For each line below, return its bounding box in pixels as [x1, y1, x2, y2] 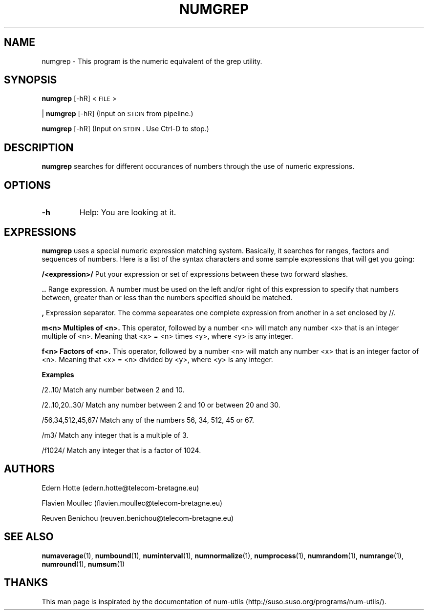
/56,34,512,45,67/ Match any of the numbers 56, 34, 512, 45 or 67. [42, 415, 254, 424]
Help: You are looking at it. [79, 207, 176, 218]
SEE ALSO [4, 531, 54, 543]
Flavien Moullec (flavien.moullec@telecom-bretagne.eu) [42, 498, 223, 507]
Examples [42, 370, 74, 379]
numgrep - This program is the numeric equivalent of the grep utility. [42, 57, 262, 65]
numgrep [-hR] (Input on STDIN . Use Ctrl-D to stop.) [42, 124, 209, 133]
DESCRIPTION [4, 141, 74, 154]
